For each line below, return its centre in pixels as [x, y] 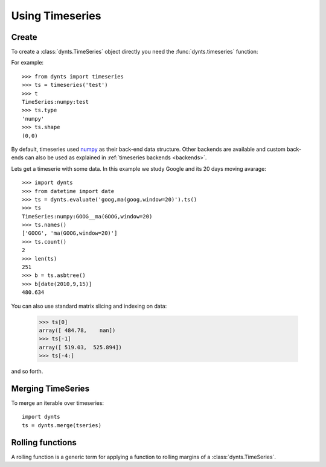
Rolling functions [44, 443]
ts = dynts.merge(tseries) [62, 425]
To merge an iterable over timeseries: [58, 403]
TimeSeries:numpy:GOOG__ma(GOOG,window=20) [87, 216]
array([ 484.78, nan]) [77, 330]
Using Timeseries [56, 16]
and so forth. [27, 372]
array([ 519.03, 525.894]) [80, 347]
